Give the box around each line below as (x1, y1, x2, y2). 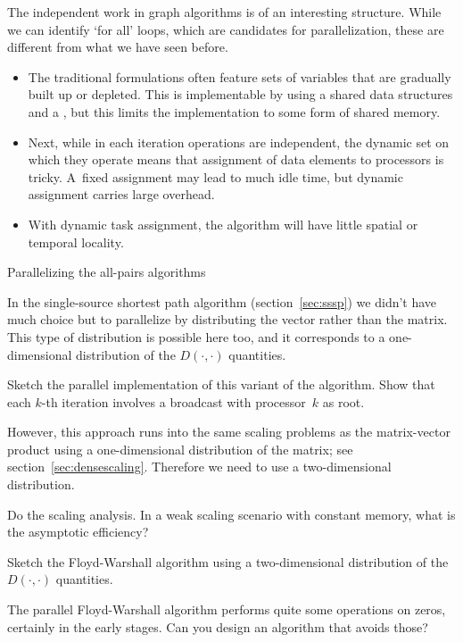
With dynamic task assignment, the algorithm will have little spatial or (28, 214, 418, 233)
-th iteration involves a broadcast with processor (41, 392, 306, 411)
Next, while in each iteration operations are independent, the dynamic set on (28, 132, 450, 151)
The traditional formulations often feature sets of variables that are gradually (28, 67, 451, 86)
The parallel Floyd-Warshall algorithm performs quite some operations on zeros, (7, 600, 446, 619)
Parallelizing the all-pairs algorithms (7, 263, 206, 281)
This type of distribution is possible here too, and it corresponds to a (7, 327, 385, 346)
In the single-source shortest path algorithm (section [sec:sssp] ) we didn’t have (7, 292, 437, 311)
